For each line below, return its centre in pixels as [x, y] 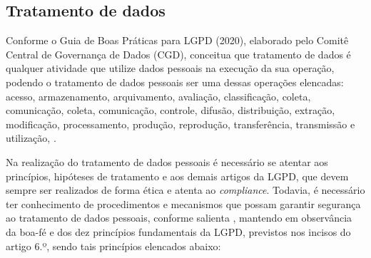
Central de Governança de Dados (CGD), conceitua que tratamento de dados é [178, 54]
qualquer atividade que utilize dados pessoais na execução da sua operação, [170, 68]
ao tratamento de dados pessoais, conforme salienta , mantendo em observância [179, 218]
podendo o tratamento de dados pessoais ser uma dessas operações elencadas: [175, 82]
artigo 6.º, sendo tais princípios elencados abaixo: [113, 246]
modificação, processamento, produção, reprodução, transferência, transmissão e [181, 124]
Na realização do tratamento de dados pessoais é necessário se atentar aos [167, 161]
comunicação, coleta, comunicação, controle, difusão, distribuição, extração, [171, 110]
